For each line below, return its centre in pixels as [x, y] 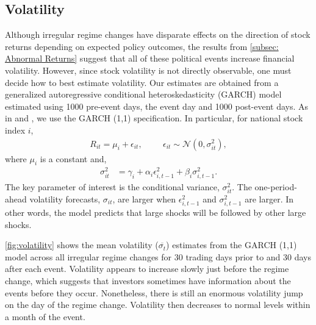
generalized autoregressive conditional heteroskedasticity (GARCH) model [143, 94]
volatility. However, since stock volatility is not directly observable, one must [148, 70]
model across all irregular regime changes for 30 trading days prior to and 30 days [158, 256]
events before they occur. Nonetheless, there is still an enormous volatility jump [154, 292]
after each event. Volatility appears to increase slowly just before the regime [147, 269]
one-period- [276, 186]
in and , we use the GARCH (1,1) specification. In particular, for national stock [154, 118]
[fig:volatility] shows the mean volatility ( [82, 245]
